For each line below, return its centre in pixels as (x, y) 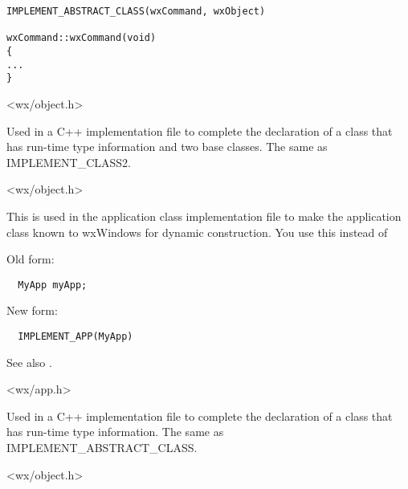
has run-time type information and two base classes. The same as (167, 147)
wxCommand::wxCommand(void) (82, 38)
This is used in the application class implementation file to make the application (204, 216)
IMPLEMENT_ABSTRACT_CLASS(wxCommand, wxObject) (136, 11)
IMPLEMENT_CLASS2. (69, 162)
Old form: (31, 259)
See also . (29, 362)
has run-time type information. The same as (115, 432)
